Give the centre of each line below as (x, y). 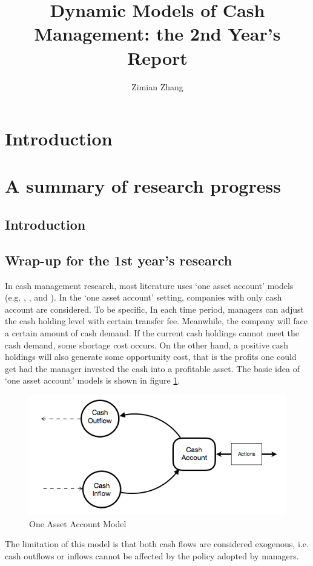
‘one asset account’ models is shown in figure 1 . (93, 380)
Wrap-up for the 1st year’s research (119, 260)
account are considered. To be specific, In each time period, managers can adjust (154, 309)
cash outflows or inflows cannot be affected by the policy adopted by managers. (152, 555)
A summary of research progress (143, 186)
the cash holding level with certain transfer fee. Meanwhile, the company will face (156, 321)
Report (157, 57)
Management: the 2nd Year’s (157, 34)
